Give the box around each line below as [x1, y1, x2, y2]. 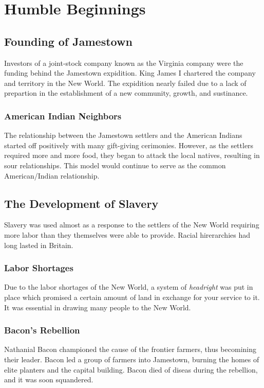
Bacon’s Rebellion [4, 324, 80, 337]
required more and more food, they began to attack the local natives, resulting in [4, 150, 260, 161]
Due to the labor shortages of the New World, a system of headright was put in [4, 281, 253, 292]
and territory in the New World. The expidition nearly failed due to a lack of [4, 77, 247, 88]
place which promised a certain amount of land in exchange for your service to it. [4, 291, 260, 302]
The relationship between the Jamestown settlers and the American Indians [4, 130, 242, 140]
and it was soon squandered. [4, 374, 93, 385]
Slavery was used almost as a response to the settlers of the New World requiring [4, 219, 259, 230]
